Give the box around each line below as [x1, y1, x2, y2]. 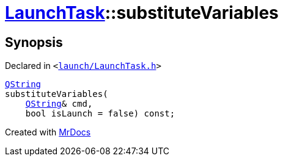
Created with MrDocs [5, 127, 91, 138]
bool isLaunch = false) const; [25, 109, 175, 119]
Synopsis [5, 34, 63, 50]
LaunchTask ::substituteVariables [5, 2, 279, 23]
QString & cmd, [25, 99, 93, 109]
